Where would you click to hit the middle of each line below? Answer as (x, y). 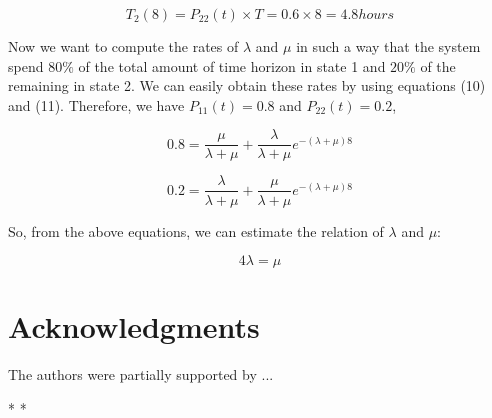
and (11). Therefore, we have (96, 104)
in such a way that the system (388, 46)
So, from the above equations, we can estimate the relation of (196, 230)
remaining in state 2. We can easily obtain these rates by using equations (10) (247, 85)
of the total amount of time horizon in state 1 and (232, 65)
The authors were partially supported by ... (141, 374)
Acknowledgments (134, 326)
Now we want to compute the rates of (123, 46)
